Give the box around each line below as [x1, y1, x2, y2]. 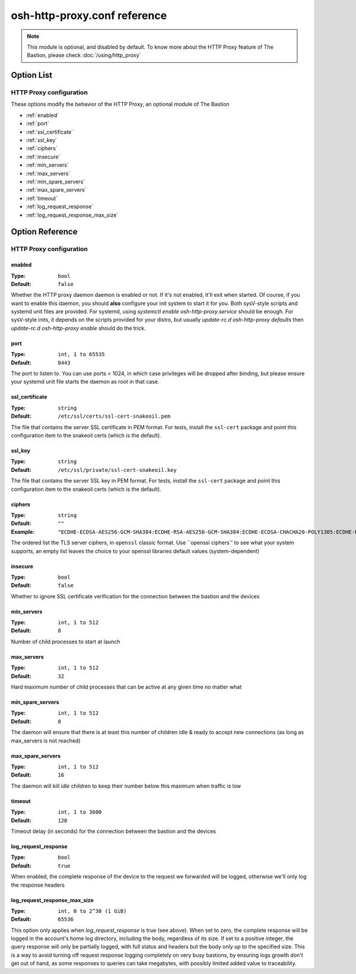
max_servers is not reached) [11, 737, 81, 744]
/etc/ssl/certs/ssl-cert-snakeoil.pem [58, 413, 171, 420]
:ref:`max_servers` [26, 170, 71, 177]
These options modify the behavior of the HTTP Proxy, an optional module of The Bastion [11, 101, 230, 108]
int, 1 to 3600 [58, 809, 102, 816]
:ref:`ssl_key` [26, 137, 58, 144]
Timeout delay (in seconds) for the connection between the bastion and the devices [11, 827, 217, 835]
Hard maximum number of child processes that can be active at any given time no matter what [11, 683, 242, 691]
